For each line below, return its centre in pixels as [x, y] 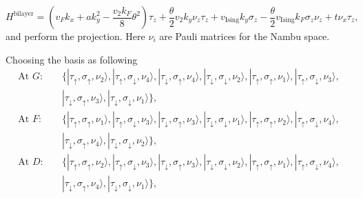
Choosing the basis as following [72, 59]
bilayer [23, 13]
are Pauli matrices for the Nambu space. [245, 36]
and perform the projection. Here [75, 36]
